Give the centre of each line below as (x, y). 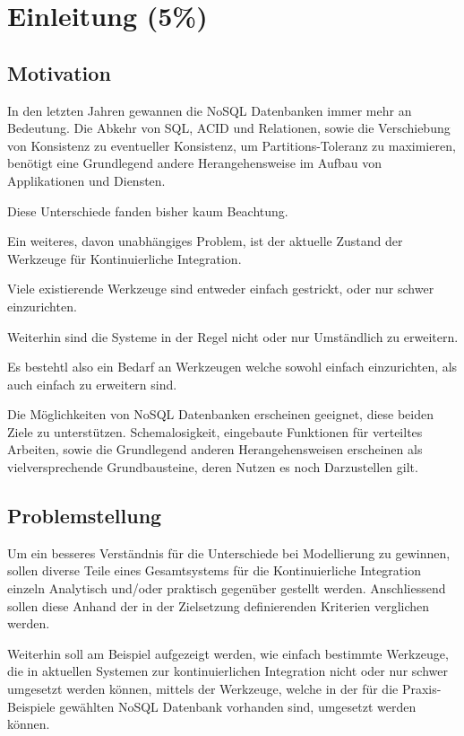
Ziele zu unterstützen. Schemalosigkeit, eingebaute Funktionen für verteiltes (215, 431)
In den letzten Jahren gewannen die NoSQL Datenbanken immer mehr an (210, 110)
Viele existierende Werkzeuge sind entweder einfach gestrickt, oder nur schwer (221, 289)
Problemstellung (85, 516)
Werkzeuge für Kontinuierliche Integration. (125, 258)
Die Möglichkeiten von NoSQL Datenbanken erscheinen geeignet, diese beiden (220, 414)
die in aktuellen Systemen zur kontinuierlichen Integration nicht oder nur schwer (228, 671)
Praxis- (421, 689)
